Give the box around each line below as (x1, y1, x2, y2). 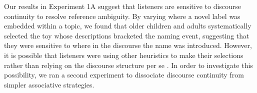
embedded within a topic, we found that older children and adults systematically (4, 20, 251, 31)
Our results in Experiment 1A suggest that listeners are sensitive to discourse (4, 1, 241, 11)
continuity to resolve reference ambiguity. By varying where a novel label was (4, 10, 240, 21)
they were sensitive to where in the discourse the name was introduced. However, (4, 40, 252, 50)
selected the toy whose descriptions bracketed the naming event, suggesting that (4, 30, 249, 40)
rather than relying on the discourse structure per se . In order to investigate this (4, 59, 253, 70)
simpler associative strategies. (4, 79, 94, 89)
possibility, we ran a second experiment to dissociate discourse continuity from (4, 69, 244, 80)
